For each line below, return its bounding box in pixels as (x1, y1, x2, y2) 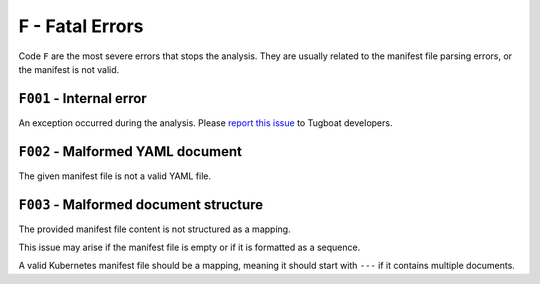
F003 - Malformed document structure (18, 196, 264, 213)
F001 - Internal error (18, 90, 147, 107)
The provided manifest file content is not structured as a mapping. (18, 223, 291, 235)
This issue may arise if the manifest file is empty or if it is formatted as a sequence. (18, 241, 361, 254)
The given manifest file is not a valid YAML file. (18, 170, 212, 182)
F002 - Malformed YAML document (18, 143, 242, 160)
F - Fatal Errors (18, 15, 144, 37)
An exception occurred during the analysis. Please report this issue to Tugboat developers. (18, 116, 393, 129)
